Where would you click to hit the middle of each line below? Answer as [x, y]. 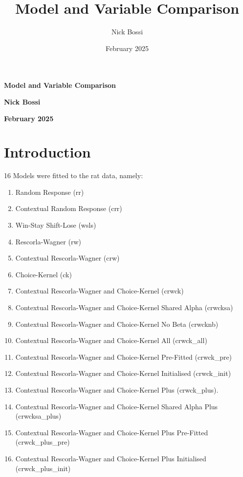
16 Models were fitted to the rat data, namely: [74, 175]
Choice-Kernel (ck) [44, 274]
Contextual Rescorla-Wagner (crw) [67, 258]
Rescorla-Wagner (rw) [48, 241]
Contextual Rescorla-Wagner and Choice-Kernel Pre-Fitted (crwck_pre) [124, 357]
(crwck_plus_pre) [43, 442]
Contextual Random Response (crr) [69, 208]
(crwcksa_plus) [38, 416]
